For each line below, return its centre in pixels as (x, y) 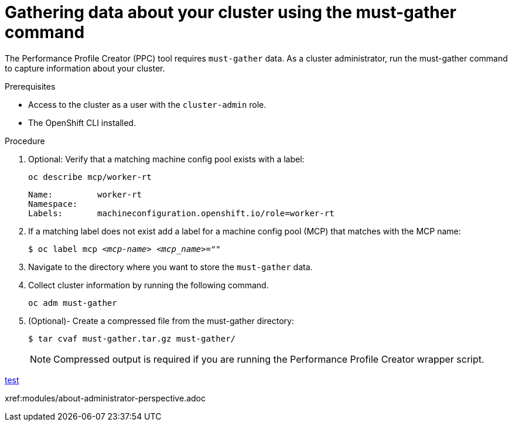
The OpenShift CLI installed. (82, 122)
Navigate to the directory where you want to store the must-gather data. (170, 267)
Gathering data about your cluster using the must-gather (231, 12)
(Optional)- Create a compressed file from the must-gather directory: (161, 321)
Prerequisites (30, 86)
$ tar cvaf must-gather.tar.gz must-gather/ (132, 338)
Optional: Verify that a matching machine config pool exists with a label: (166, 159)
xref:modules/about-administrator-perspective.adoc (105, 398)
